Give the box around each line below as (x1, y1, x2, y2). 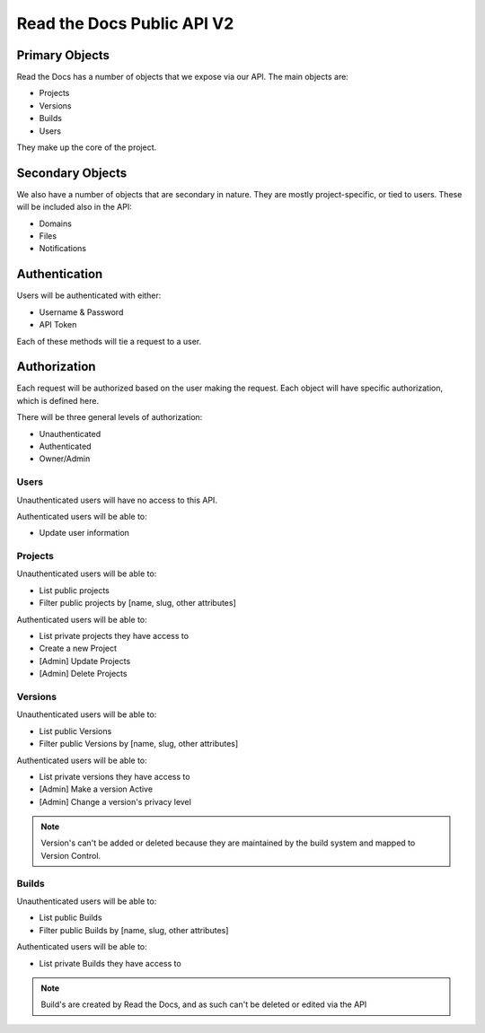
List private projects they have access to (39, 631, 189, 642)
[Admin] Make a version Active (39, 784, 153, 794)
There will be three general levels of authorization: (16, 412, 203, 423)
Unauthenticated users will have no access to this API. (16, 495, 217, 505)
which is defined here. (16, 395, 99, 406)
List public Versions (39, 725, 112, 736)
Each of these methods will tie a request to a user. (16, 336, 202, 346)
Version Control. (40, 850, 101, 861)
